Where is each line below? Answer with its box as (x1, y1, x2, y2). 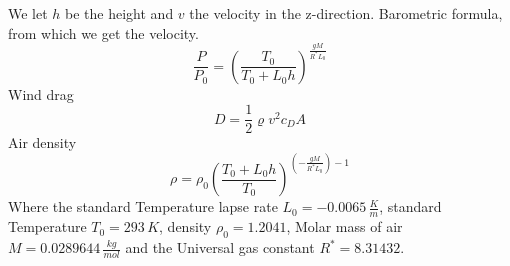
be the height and (65, 3, 174, 23)
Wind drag (8, 83, 74, 104)
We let (8, 3, 48, 23)
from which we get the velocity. (8, 22, 199, 43)
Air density (8, 132, 77, 153)
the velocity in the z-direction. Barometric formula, (189, 3, 503, 23)
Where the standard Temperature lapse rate (8, 196, 278, 217)
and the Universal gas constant (125, 237, 315, 258)
